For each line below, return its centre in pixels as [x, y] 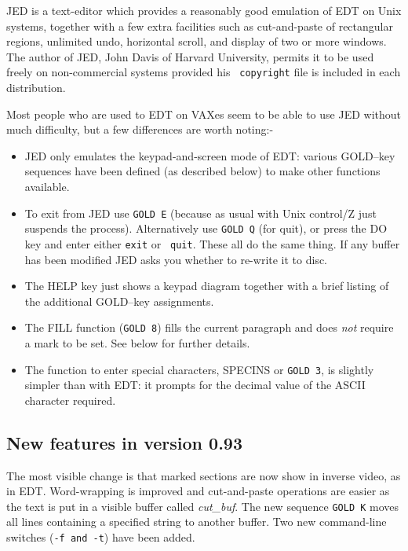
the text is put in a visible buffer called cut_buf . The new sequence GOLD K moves [203, 506]
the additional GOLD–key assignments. [119, 301]
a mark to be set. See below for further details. [137, 343]
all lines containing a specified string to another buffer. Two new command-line [197, 522]
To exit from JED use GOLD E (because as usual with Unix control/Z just [200, 213]
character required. [70, 400]
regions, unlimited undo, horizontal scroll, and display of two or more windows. [197, 41]
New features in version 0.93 [124, 442]
